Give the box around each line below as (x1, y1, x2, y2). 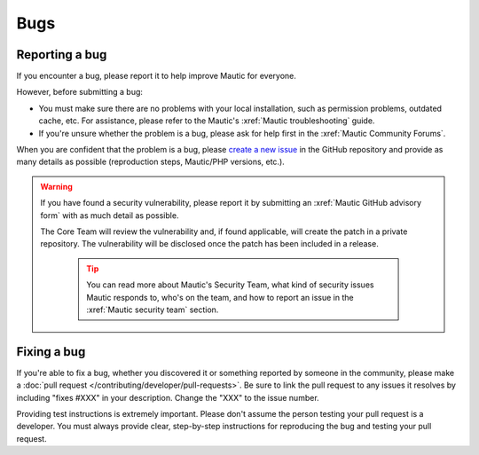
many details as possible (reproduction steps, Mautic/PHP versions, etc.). (16, 156, 286, 168)
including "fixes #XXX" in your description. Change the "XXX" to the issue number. (16, 392, 319, 403)
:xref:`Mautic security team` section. (86, 304, 219, 315)
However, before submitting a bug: (16, 87, 144, 98)
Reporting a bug (16, 47, 107, 62)
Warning (40, 181, 73, 192)
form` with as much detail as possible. (40, 209, 179, 221)
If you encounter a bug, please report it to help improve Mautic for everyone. (16, 71, 297, 82)
